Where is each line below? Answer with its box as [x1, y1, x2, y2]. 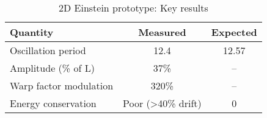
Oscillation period [10, 43, 86, 57]
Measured [138, 25, 186, 39]
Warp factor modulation [10, 78, 114, 92]
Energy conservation [10, 96, 97, 110]
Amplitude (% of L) [10, 61, 95, 75]
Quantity [10, 25, 54, 39]
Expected [211, 25, 257, 39]
